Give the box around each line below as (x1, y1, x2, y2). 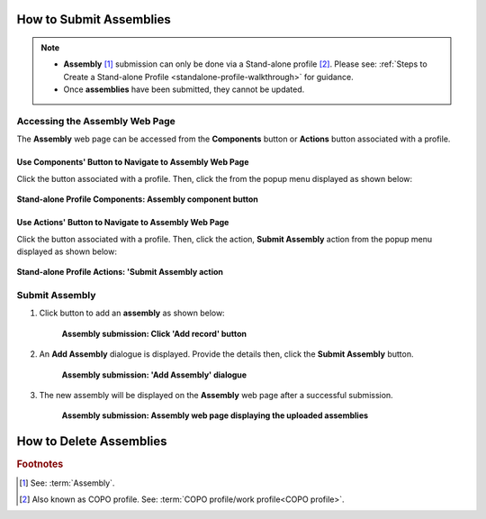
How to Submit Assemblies (16, 12, 171, 27)
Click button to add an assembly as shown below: (39, 307, 225, 319)
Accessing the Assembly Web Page (16, 114, 175, 127)
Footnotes (16, 458, 64, 470)
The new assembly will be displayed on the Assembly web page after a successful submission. (39, 389, 393, 400)
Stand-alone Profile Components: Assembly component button (16, 194, 258, 205)
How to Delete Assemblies (16, 433, 167, 450)
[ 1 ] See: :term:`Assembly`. (19, 478, 115, 488)
